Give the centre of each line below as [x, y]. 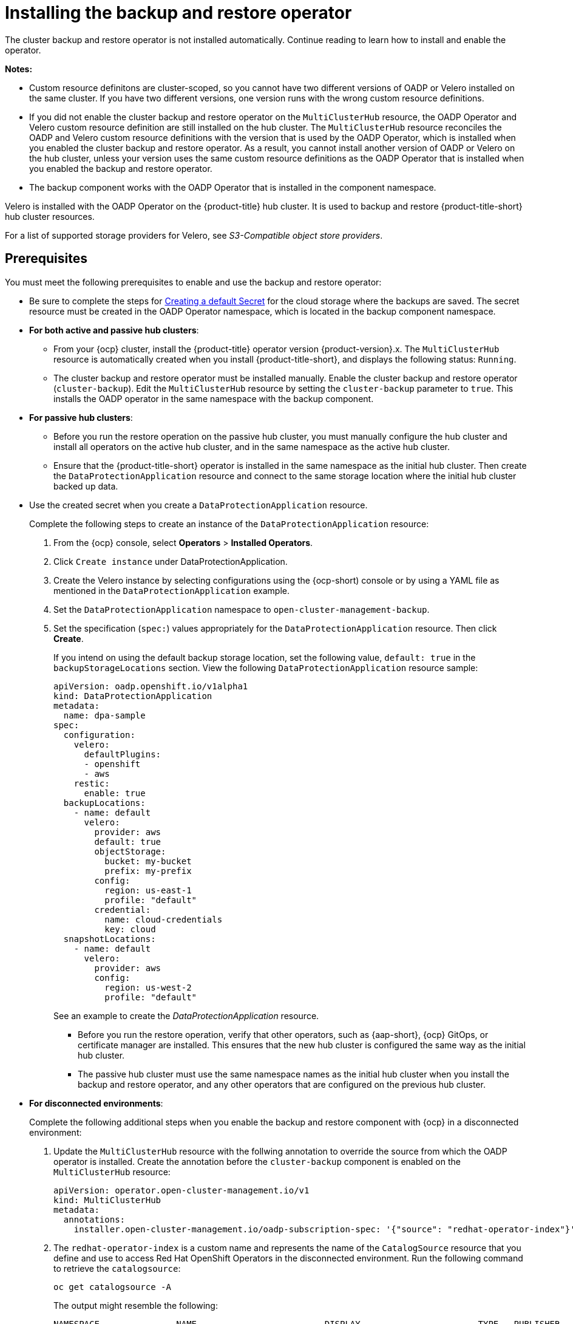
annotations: [94, 1219]
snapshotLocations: [110, 939]
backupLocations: [104, 803]
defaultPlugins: [123, 754]
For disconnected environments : [96, 1103]
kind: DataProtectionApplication [133, 696]
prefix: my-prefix [148, 871]
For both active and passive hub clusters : [114, 330]
